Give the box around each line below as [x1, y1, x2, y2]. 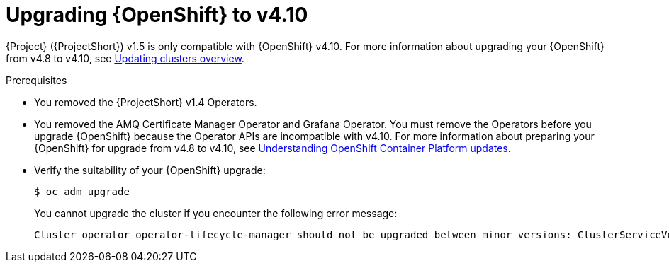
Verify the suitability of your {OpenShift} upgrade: [34, 163, 266, 176]
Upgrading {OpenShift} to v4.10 [6, 3, 308, 27]
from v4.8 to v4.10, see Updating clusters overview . [6, 52, 244, 64]
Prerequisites [6, 74, 67, 86]
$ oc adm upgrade [34, 185, 130, 197]
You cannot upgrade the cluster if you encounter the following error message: [34, 206, 398, 219]
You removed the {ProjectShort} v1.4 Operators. [34, 95, 257, 108]
